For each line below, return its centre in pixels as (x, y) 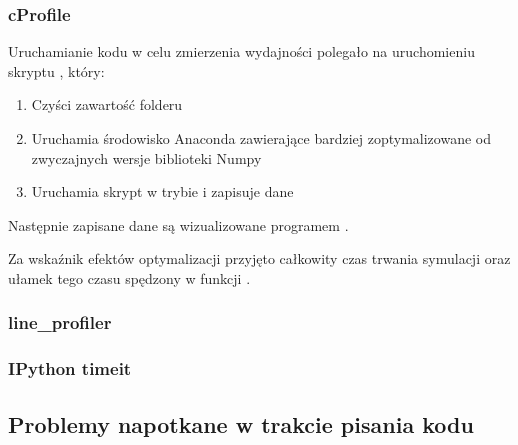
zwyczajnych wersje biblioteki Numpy (146, 157)
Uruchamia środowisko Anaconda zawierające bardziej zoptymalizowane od (261, 138)
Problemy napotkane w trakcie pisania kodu (241, 423)
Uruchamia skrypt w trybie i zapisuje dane (162, 191)
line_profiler (60, 322)
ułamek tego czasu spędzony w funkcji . (129, 277)
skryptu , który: (56, 70)
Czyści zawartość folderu (107, 104)
